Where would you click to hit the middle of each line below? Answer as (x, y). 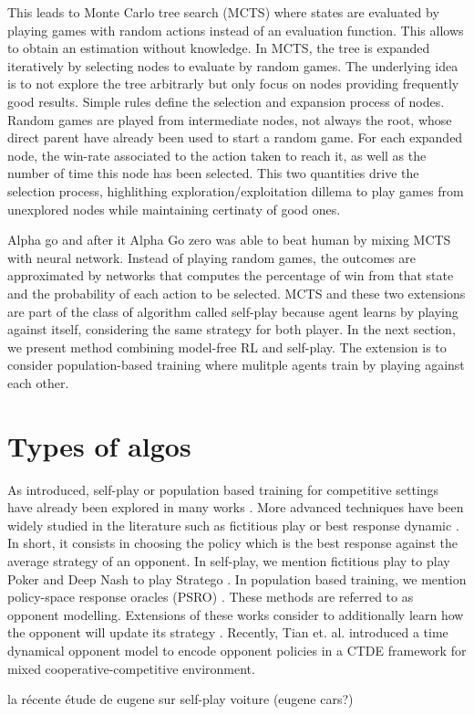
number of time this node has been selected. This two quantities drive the (213, 173)
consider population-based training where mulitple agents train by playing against (236, 365)
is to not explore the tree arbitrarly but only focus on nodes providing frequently (233, 84)
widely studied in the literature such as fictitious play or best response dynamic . (233, 525)
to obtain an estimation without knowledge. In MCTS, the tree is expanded (219, 48)
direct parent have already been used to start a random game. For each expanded (235, 137)
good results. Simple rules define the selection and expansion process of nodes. (226, 101)
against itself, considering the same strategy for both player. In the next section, (232, 329)
